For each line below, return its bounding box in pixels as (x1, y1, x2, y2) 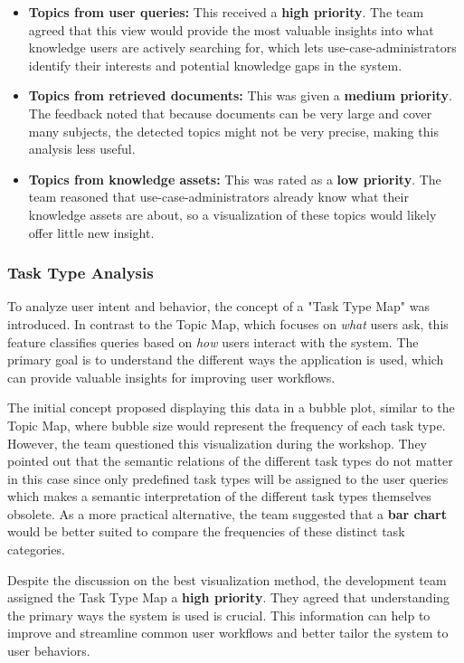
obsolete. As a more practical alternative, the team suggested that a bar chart (7, 504, 447, 523)
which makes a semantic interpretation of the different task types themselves (7, 487, 431, 506)
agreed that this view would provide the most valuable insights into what (28, 20, 434, 39)
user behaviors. (7, 641, 90, 660)
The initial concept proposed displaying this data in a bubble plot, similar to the (7, 398, 455, 417)
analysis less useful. (28, 139, 136, 158)
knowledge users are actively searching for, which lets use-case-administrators (28, 38, 457, 57)
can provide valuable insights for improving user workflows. (7, 367, 336, 386)
